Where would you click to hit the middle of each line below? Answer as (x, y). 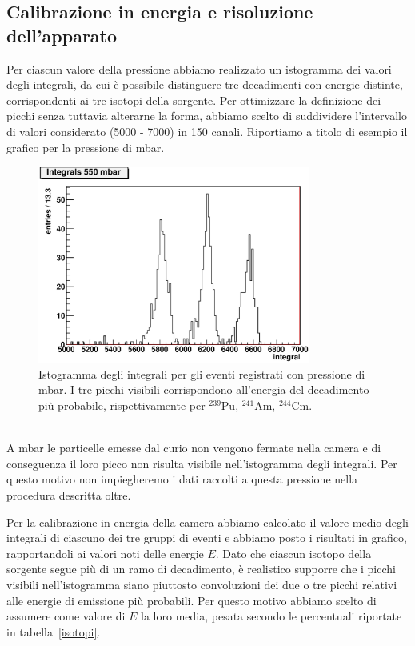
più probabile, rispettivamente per (122, 405)
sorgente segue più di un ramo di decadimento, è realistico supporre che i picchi (201, 569)
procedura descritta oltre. (69, 495)
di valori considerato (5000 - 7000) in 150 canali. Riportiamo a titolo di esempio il (207, 131)
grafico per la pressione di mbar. (86, 147)
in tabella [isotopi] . (54, 631)
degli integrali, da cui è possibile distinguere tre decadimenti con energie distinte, (205, 84)
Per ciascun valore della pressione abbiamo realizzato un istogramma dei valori (199, 68)
